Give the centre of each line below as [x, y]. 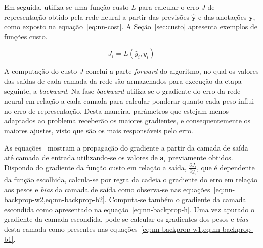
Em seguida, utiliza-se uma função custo [67, 7]
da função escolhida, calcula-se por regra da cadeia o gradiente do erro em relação [131, 179]
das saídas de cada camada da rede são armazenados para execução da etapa [123, 81]
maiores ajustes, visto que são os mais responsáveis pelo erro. [99, 130]
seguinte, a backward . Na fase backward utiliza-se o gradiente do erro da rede [122, 91]
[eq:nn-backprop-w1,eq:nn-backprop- [197, 229]
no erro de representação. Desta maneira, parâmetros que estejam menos [117, 110]
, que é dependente [226, 167]
